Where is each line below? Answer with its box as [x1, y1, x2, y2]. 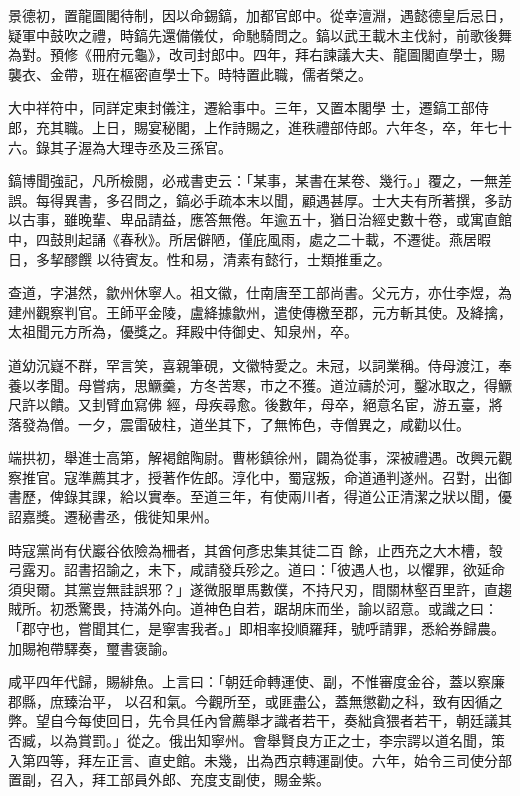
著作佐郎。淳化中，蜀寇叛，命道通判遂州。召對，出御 [161, 466, 512, 487]
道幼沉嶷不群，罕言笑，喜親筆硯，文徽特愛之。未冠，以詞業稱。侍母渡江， [8, 354, 498, 375]
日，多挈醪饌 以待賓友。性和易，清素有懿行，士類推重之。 [8, 248, 391, 269]
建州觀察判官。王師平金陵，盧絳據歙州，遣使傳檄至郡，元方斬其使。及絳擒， [8, 301, 512, 322]
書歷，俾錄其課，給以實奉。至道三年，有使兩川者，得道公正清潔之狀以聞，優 [8, 486, 512, 507]
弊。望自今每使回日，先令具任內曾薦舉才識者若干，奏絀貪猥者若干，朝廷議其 [8, 710, 512, 731]
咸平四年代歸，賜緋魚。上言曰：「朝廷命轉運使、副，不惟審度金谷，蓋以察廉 [8, 671, 505, 692]
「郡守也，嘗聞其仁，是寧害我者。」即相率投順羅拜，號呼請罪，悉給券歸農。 [8, 618, 505, 639]
